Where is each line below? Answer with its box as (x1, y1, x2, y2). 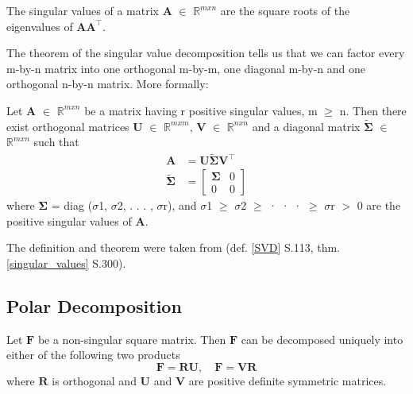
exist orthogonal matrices (6, 118, 129, 134)
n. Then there (339, 102, 407, 118)
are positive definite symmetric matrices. (188, 373, 387, 389)
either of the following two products (6, 346, 180, 363)
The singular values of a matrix (6, 2, 159, 18)
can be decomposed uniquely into (241, 330, 403, 347)
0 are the (357, 197, 401, 214)
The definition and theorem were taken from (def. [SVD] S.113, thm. (6, 239, 340, 256)
